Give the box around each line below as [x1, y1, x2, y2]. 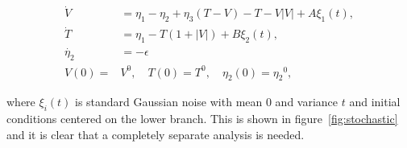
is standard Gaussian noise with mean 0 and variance [74, 93, 338, 110]
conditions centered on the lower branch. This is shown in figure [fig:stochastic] [6, 110, 398, 127]
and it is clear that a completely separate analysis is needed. [6, 125, 305, 142]
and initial [349, 93, 401, 110]
